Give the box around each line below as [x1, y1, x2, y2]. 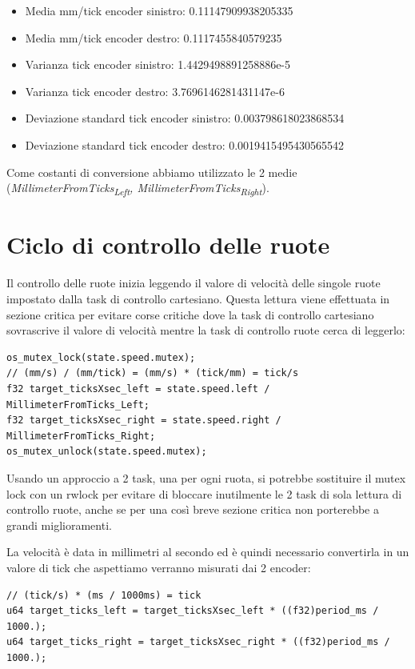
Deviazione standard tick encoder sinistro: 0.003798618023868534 [25, 110, 345, 126]
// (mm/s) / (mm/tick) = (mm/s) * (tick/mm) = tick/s [6, 367, 299, 379]
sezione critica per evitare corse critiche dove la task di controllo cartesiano [6, 306, 374, 322]
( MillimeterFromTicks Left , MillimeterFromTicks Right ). [6, 179, 269, 198]
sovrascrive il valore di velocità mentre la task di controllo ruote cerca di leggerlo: [6, 322, 405, 339]
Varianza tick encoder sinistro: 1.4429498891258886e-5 [25, 56, 291, 73]
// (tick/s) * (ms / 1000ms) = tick [6, 589, 202, 601]
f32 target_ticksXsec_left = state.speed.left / [6, 383, 270, 395]
